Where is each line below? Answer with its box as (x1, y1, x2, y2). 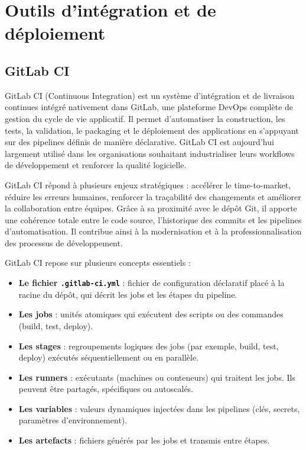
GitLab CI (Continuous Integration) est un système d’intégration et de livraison (5, 89, 295, 101)
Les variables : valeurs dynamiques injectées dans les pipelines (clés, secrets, (18, 402, 300, 414)
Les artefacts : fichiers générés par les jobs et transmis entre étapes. (18, 434, 270, 446)
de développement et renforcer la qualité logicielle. (5, 159, 187, 171)
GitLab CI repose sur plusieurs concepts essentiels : (5, 256, 191, 269)
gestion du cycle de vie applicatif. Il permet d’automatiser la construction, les (5, 112, 285, 124)
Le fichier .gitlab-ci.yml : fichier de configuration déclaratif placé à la (18, 277, 285, 289)
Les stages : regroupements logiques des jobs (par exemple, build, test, (18, 339, 279, 352)
